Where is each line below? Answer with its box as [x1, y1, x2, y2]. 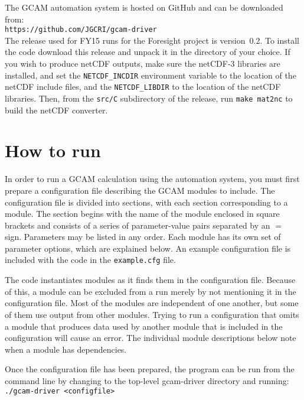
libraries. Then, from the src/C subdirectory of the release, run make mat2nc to [5, 92, 293, 104]
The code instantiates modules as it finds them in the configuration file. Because [5, 274, 296, 286]
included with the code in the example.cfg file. [5, 253, 176, 266]
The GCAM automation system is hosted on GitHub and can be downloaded [5, 1, 283, 13]
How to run [5, 138, 101, 162]
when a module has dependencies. [5, 343, 127, 355]
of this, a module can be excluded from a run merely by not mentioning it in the [5, 285, 296, 297]
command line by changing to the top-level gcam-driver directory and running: [5, 374, 289, 386]
